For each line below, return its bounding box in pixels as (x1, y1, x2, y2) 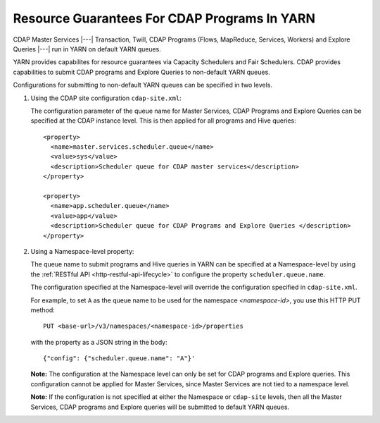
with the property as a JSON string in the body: (30, 338, 168, 346)
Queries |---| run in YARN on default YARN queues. (13, 44, 162, 53)
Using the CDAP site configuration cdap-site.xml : (30, 94, 182, 102)
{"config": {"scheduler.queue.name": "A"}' (43, 355, 196, 362)
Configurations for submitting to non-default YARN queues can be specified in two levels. (13, 81, 272, 90)
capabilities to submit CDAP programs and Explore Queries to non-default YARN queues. (13, 68, 270, 76)
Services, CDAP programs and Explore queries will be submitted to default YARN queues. (30, 403, 290, 411)
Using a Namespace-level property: (30, 247, 134, 255)
